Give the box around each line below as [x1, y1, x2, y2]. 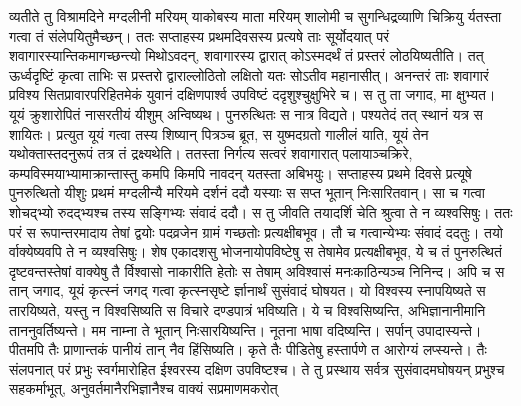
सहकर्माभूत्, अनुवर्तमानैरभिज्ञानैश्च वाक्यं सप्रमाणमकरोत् [9, 378, 278, 399]
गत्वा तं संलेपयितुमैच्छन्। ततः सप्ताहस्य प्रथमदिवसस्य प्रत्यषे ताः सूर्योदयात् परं [9, 25, 390, 46]
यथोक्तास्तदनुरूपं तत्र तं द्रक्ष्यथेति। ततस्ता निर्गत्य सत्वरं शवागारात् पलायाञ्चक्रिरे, [9, 143, 413, 164]
